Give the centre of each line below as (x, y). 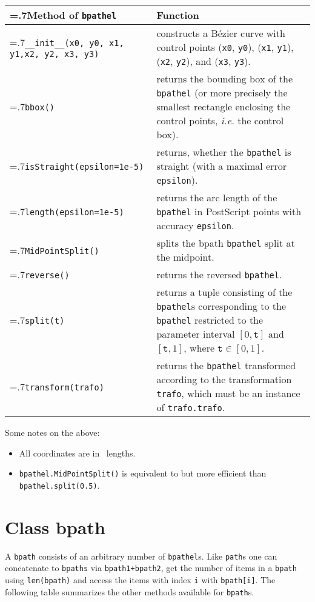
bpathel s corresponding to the (221, 306)
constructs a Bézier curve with (221, 33)
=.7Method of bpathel (63, 15)
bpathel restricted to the (210, 320)
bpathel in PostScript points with (229, 211)
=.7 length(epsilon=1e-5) (67, 211)
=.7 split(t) (37, 320)
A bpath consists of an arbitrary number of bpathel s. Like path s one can (141, 556)
